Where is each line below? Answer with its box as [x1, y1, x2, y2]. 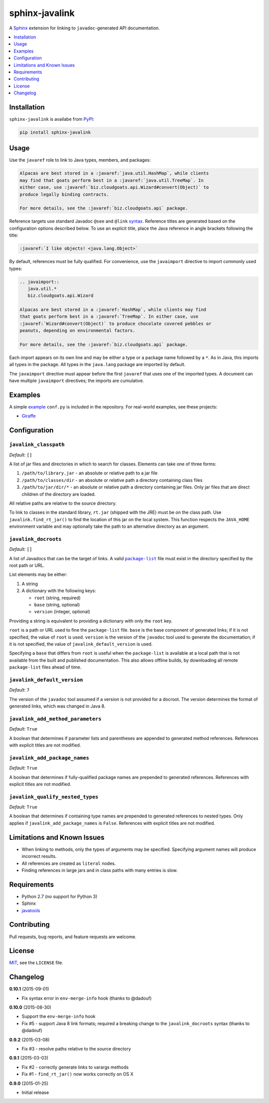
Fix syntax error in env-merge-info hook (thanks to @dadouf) [21, 995, 152, 1001]
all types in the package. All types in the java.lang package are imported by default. [9, 362, 186, 368]
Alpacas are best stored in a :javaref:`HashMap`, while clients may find [19, 307, 207, 313]
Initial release [21, 1090, 49, 1096]
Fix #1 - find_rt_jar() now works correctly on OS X [21, 1071, 134, 1077]
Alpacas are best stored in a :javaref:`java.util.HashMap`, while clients [19, 170, 209, 176]
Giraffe [21, 413, 36, 419]
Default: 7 [9, 687, 30, 693]
